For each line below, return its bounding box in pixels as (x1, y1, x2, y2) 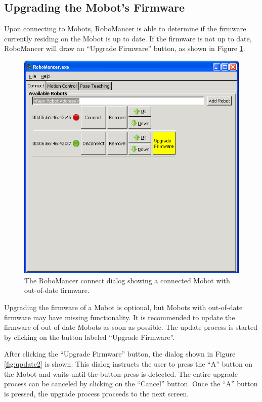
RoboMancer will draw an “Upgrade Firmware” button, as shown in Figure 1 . (4, 43, 245, 54)
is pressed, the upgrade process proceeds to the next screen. (4, 388, 189, 398)
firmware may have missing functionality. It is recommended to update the (4, 312, 235, 322)
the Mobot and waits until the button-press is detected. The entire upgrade (4, 368, 238, 379)
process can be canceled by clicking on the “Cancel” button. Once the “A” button (4, 378, 258, 389)
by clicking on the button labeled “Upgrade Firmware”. (4, 331, 175, 342)
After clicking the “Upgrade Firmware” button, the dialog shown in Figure (4, 348, 236, 359)
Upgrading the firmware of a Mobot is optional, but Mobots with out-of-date (4, 301, 243, 312)
